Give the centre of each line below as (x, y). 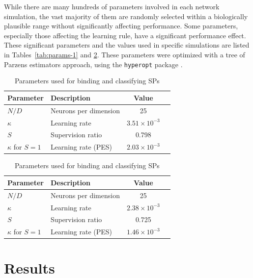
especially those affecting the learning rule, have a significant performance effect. (125, 35)
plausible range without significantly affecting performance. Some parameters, (121, 26)
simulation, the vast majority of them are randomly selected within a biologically (126, 16)
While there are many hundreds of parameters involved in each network (112, 6)
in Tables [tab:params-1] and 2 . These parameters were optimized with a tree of (125, 54)
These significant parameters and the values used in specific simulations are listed (127, 45)
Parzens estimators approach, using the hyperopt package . (93, 64)
